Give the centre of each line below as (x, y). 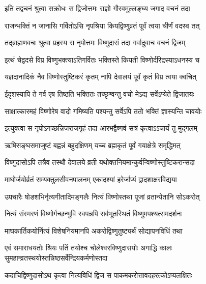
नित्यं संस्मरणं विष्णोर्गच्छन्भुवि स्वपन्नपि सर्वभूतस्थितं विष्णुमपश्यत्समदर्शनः (93, 214)
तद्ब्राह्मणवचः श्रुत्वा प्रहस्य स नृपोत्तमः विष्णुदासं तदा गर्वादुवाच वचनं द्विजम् (95, 42)
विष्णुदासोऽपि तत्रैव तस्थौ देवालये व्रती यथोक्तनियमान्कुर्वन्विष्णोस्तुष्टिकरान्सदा (100, 162)
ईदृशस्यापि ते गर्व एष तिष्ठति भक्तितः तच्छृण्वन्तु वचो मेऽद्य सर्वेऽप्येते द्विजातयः (99, 93)
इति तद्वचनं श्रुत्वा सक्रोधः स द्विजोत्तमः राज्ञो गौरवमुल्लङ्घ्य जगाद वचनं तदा (97, 8)
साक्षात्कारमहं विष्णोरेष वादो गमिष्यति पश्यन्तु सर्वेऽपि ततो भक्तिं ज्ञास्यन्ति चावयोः (103, 111)
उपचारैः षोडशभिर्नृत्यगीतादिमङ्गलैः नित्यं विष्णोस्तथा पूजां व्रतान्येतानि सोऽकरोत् (102, 196)
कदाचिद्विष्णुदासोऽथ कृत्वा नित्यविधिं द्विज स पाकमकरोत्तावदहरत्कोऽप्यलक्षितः (98, 275)
